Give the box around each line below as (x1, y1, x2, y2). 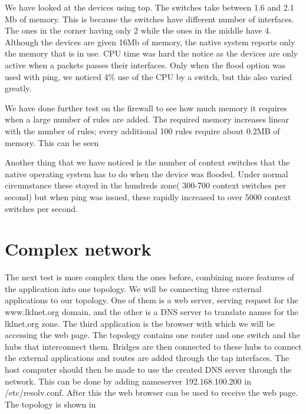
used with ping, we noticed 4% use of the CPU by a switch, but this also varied (5, 70, 292, 82)
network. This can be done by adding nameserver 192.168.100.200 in (5, 375, 251, 387)
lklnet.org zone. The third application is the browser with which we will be (5, 317, 275, 329)
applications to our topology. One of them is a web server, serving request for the (5, 294, 298, 306)
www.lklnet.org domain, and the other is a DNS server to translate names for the (5, 306, 298, 317)
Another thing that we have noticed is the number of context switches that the (5, 156, 290, 168)
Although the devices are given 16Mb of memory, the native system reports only (5, 35, 295, 48)
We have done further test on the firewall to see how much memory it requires (5, 101, 287, 114)
